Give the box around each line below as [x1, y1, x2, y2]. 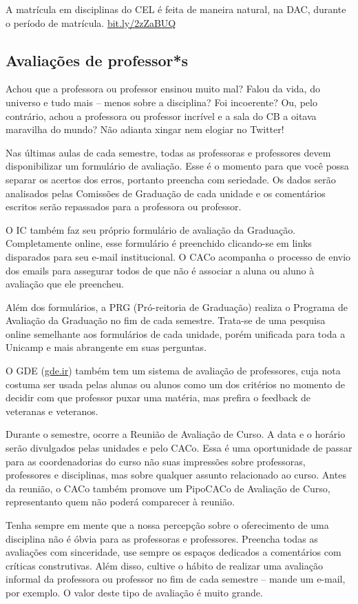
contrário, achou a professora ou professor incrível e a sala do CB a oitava [6, 108, 317, 123]
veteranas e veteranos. [6, 403, 98, 418]
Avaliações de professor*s [6, 49, 189, 70]
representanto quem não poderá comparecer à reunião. [6, 494, 235, 509]
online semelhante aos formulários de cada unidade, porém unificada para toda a [6, 326, 346, 341]
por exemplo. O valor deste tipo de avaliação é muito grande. [6, 585, 263, 599]
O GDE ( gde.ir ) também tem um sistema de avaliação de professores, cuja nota [6, 363, 341, 378]
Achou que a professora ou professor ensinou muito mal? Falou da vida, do [6, 81, 320, 96]
